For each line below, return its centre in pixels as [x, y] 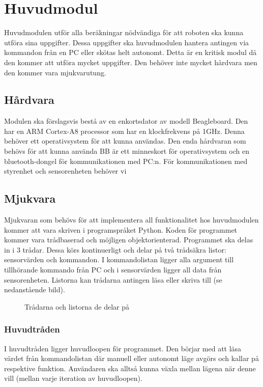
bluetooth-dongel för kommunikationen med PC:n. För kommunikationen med [126, 161]
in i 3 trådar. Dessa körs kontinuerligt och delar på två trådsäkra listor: [115, 249]
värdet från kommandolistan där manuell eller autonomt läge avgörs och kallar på [131, 358]
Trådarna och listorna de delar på [77, 306]
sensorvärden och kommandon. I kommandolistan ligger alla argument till [119, 259]
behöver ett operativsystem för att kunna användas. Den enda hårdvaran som [125, 141]
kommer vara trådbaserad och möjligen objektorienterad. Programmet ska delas [129, 240]
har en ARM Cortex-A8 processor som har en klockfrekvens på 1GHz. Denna [124, 131]
